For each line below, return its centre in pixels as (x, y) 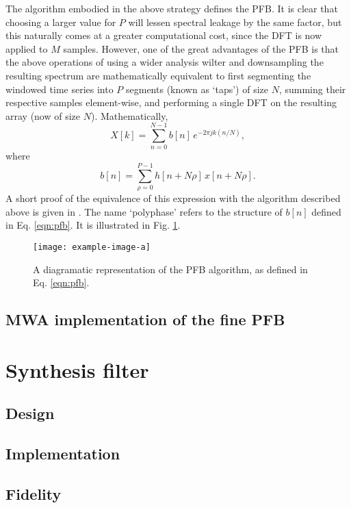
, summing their (312, 89)
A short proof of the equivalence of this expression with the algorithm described (173, 198)
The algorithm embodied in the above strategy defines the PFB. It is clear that (172, 8)
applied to (27, 48)
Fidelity (34, 493)
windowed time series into (60, 89)
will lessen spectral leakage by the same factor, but (235, 22)
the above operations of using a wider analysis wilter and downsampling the (165, 62)
